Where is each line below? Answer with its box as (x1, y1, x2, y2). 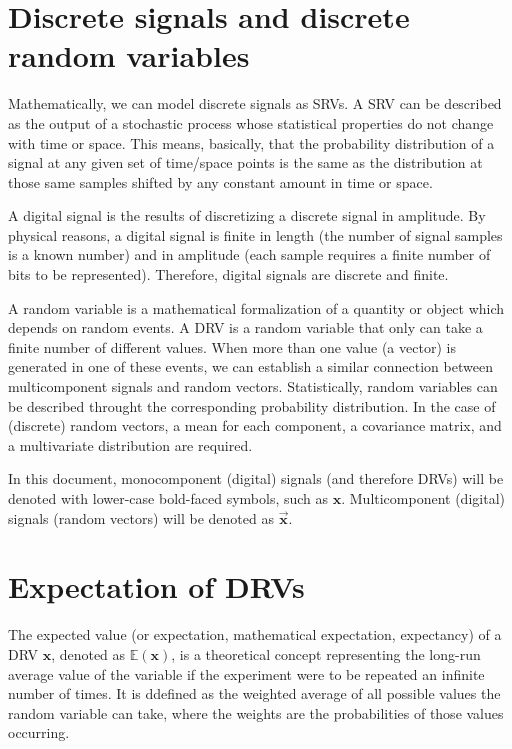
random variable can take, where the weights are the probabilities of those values (8, 702, 504, 723)
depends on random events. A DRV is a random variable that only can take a (8, 317, 483, 338)
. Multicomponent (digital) (341, 488, 505, 508)
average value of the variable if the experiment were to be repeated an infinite (8, 663, 485, 684)
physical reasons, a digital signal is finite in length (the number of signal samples (8, 224, 503, 245)
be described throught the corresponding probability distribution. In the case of (8, 395, 496, 416)
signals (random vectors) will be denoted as (8, 507, 274, 528)
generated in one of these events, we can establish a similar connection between (8, 356, 493, 377)
